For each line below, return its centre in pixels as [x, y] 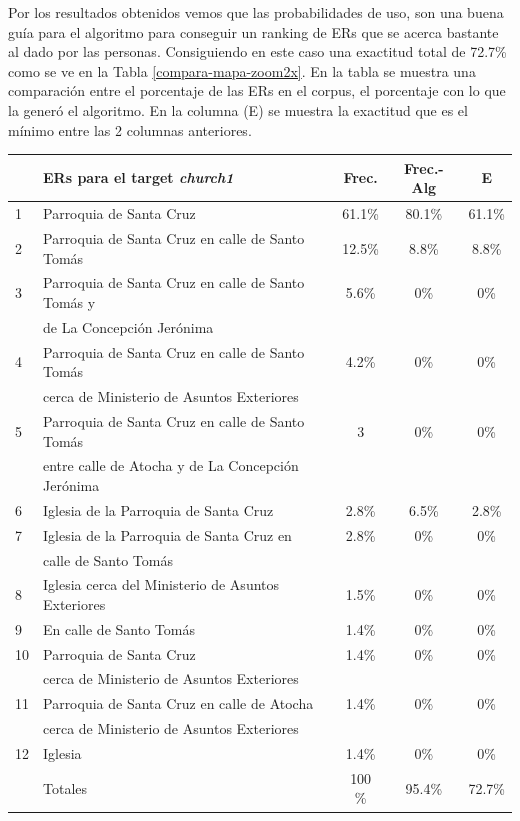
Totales [65, 787]
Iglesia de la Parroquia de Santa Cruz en [167, 534]
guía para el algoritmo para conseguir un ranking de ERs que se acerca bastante [253, 31]
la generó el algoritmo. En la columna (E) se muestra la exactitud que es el [238, 109]
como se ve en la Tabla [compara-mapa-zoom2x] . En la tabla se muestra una [242, 70]
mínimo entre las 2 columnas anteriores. [130, 129]
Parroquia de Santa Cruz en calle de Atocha [178, 703]
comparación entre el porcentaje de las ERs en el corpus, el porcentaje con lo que [257, 90]
